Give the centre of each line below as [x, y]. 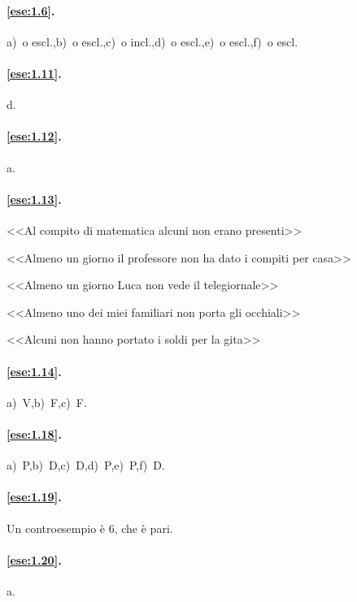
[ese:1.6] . [31, 10]
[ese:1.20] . [34, 559]
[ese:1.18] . [34, 433]
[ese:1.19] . [34, 497]
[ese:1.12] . [34, 136]
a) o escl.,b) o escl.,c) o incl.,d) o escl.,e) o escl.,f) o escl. [152, 41]
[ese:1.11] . [34, 73]
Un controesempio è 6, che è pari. [90, 528]
